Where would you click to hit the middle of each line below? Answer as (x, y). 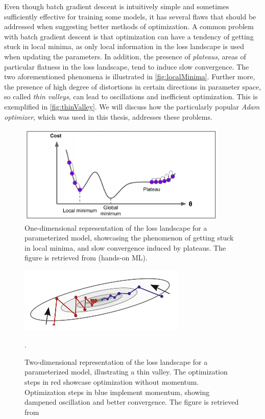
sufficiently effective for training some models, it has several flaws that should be (130, 16)
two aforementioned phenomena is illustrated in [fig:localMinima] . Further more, (130, 76)
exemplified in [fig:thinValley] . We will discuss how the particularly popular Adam (132, 106)
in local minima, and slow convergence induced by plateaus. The (125, 247)
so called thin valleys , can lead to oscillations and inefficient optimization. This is (131, 96)
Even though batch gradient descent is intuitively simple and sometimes (117, 6)
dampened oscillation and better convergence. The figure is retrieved (132, 402)
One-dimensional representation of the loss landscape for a (116, 227)
